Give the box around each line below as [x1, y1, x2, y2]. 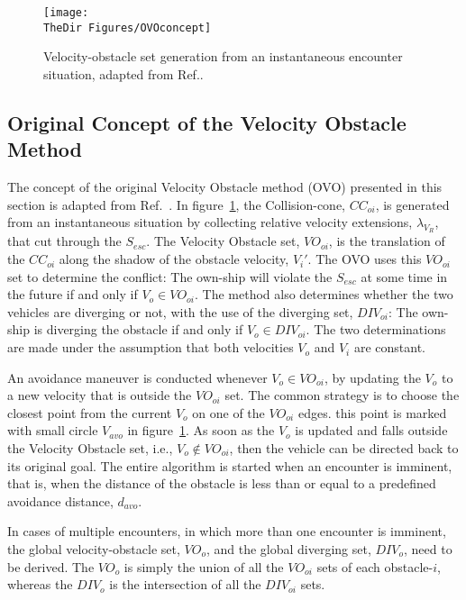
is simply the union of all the [123, 557, 284, 576]
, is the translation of [328, 232, 445, 250]
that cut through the [7, 232, 122, 250]
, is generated [375, 195, 450, 214]
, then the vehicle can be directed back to [229, 439, 459, 458]
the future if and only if [7, 285, 138, 304]
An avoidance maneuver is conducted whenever [7, 368, 268, 386]
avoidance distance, [7, 491, 114, 510]
